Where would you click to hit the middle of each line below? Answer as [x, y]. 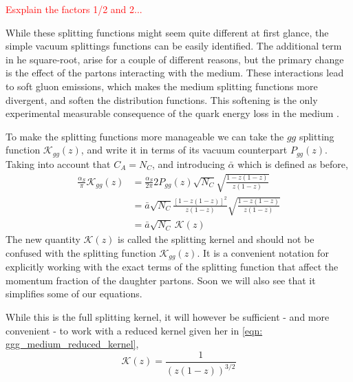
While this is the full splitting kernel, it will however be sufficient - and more [168, 316]
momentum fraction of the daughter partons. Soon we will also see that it [161, 280]
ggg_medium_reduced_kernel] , [72, 344]
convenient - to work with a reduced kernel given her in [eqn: [134, 330]
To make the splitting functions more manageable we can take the [145, 136]
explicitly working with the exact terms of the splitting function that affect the [172, 267]
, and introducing [188, 163]
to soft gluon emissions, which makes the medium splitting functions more [162, 86]
